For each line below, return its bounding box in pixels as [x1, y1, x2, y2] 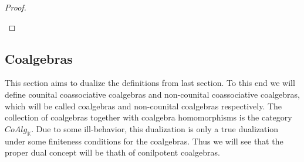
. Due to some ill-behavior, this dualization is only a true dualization [31, 122, 279, 135]
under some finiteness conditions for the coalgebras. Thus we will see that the [5, 135, 283, 147]
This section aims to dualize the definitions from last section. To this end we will [5, 77, 295, 89]
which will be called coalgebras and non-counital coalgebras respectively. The [5, 99, 282, 112]
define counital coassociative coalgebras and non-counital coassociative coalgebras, [5, 88, 300, 100]
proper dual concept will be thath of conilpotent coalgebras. [5, 146, 220, 158]
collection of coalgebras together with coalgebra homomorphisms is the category [5, 111, 292, 123]
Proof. [5, 1, 26, 13]
